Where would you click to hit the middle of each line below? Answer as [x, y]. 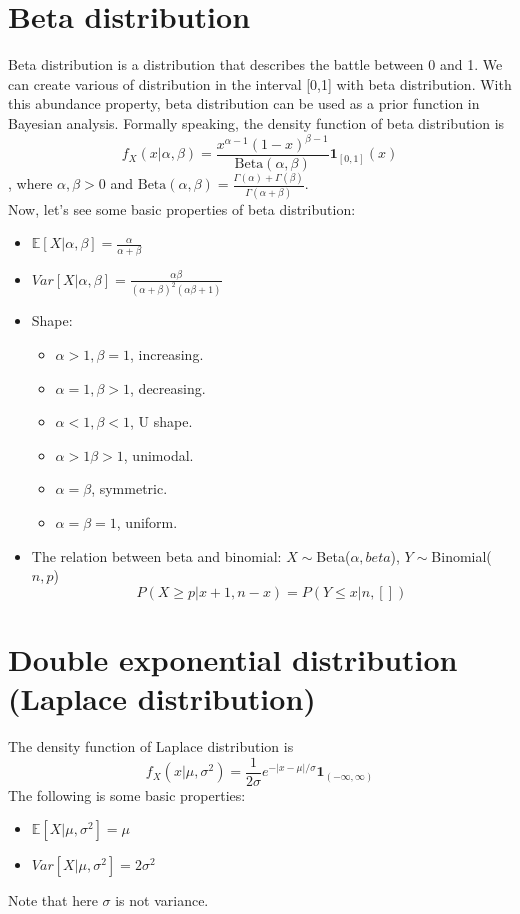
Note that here [53, 900]
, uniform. [147, 522]
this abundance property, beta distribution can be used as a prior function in [244, 103]
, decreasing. [168, 387]
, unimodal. [158, 454]
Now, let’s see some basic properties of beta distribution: [182, 208]
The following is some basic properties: [127, 794]
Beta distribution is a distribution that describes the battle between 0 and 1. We [255, 64]
